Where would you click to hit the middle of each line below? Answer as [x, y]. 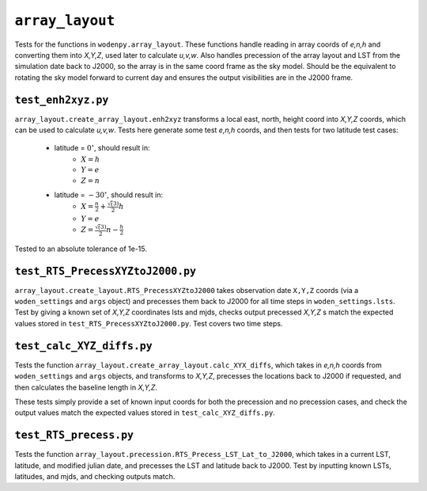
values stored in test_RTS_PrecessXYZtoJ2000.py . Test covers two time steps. [149, 323]
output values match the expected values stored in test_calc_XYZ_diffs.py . [145, 413]
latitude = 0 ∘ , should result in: [102, 148]
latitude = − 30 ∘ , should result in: [109, 194]
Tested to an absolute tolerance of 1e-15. [81, 249]
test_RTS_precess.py [74, 435]
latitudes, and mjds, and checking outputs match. [95, 476]
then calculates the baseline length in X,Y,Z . [86, 387]
